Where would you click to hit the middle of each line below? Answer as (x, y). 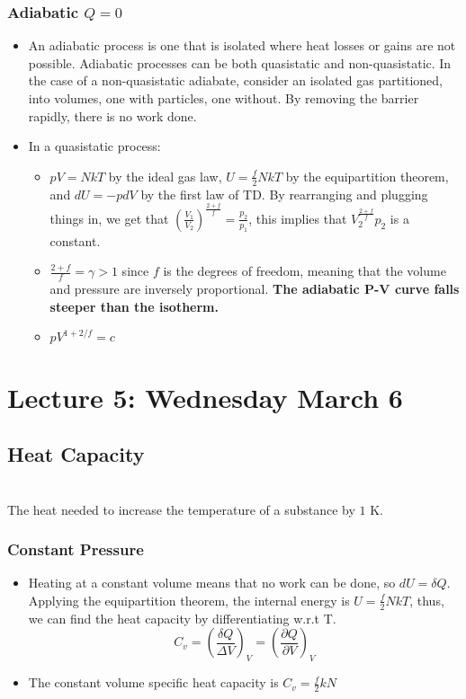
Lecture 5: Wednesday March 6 (205, 397)
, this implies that (298, 218)
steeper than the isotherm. (134, 306)
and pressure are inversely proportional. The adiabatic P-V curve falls (255, 289)
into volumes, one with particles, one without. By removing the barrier (224, 98)
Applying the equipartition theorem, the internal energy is (189, 600)
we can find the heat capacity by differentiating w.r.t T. (182, 618)
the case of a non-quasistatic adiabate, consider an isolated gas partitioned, (236, 80)
